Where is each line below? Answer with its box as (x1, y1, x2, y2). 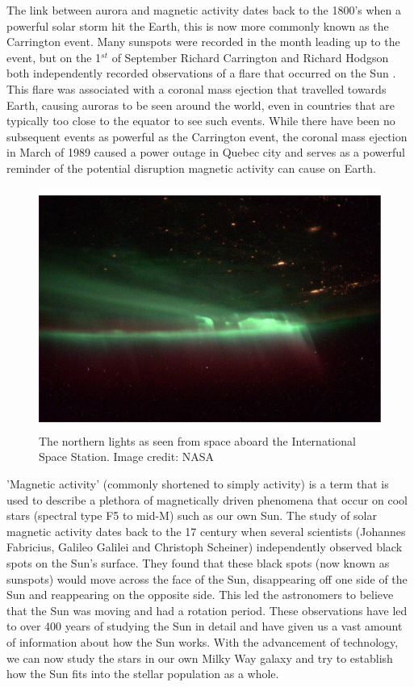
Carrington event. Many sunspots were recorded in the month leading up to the (6, 33, 400, 50)
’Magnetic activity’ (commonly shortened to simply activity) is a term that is (6, 475, 389, 492)
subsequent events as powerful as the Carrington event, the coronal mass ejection (6, 128, 408, 145)
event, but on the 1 (6, 48, 102, 65)
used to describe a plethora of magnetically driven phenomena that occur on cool (6, 491, 408, 508)
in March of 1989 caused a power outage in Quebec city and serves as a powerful (6, 144, 405, 161)
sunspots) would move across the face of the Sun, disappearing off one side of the (6, 570, 408, 587)
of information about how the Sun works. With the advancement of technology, (6, 633, 399, 650)
